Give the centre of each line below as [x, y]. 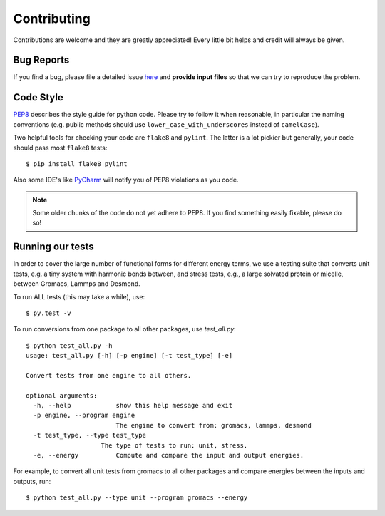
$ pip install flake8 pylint [77, 164]
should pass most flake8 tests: [60, 148]
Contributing [52, 19]
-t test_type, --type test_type [89, 435]
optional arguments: [62, 395]
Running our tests [53, 247]
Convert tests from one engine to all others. [109, 375]
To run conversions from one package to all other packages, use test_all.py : [125, 329]
